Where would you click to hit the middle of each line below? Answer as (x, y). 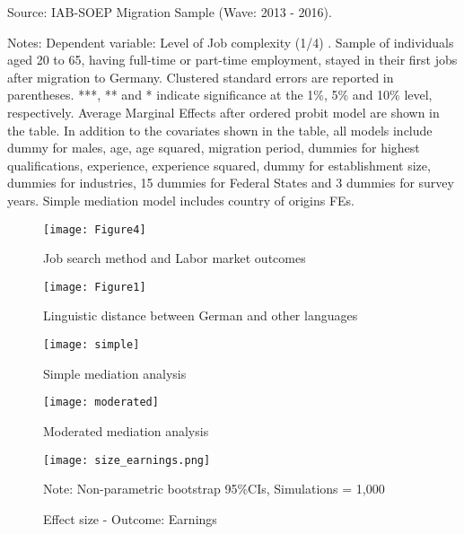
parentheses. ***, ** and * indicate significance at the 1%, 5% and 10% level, (220, 95)
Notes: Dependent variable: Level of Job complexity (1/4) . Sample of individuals (231, 42)
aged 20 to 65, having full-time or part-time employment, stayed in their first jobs (232, 60)
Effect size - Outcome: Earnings (130, 518)
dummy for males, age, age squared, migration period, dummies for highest (214, 148)
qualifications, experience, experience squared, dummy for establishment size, (219, 165)
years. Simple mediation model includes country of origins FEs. (181, 200)
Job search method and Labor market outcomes (175, 258)
